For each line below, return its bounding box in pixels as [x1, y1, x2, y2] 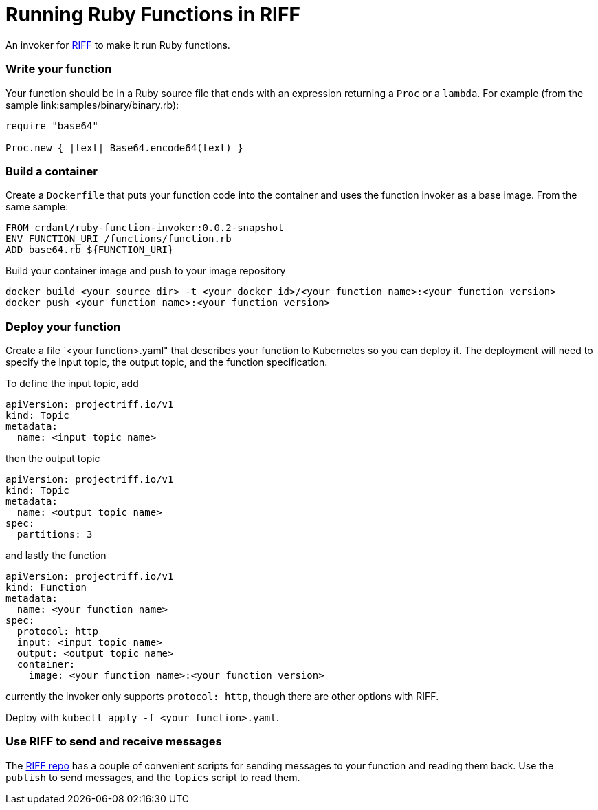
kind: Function [5, 582, 87, 593]
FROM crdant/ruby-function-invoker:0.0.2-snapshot [5, 222, 284, 234]
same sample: [5, 201, 69, 213]
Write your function [5, 62, 112, 76]
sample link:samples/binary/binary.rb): [5, 98, 179, 111]
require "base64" [5, 120, 98, 131]
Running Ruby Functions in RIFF [5, 3, 300, 26]
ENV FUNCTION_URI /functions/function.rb [5, 233, 232, 245]
